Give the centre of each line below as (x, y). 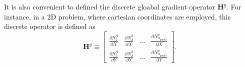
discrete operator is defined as (50, 26)
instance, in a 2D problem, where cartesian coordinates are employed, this (117, 16)
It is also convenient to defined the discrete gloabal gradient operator (110, 6)
